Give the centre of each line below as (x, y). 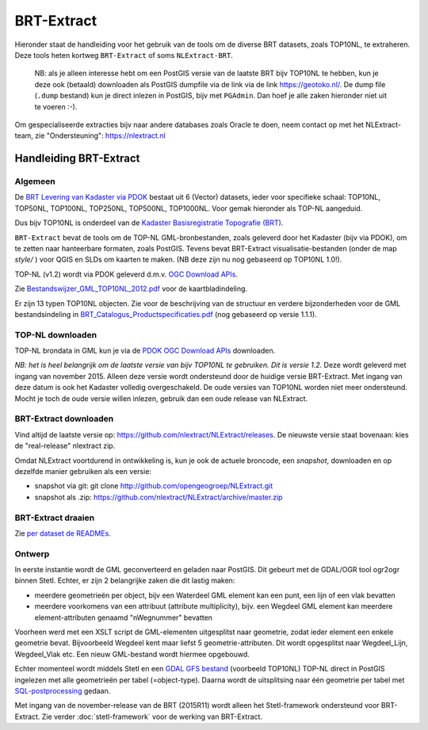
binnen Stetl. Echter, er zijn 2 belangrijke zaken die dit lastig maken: (125, 581)
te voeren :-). (56, 106)
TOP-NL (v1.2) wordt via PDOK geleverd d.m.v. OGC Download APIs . (126, 274)
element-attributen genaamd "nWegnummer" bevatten (124, 617)
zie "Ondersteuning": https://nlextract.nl (100, 136)
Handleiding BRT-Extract (77, 159)
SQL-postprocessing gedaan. (63, 690)
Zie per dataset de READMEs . (63, 533)
